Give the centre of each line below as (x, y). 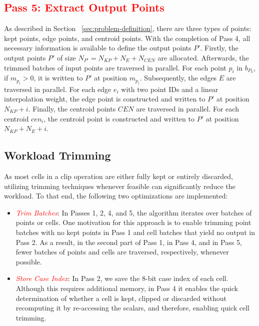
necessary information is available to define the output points (98, 48)
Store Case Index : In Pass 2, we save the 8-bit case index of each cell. (122, 278)
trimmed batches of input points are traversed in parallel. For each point (115, 67)
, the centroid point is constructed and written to (119, 118)
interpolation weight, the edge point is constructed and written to (105, 99)
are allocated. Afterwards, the (203, 57)
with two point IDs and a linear (170, 89)
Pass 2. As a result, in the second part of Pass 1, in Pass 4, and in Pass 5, (129, 242)
